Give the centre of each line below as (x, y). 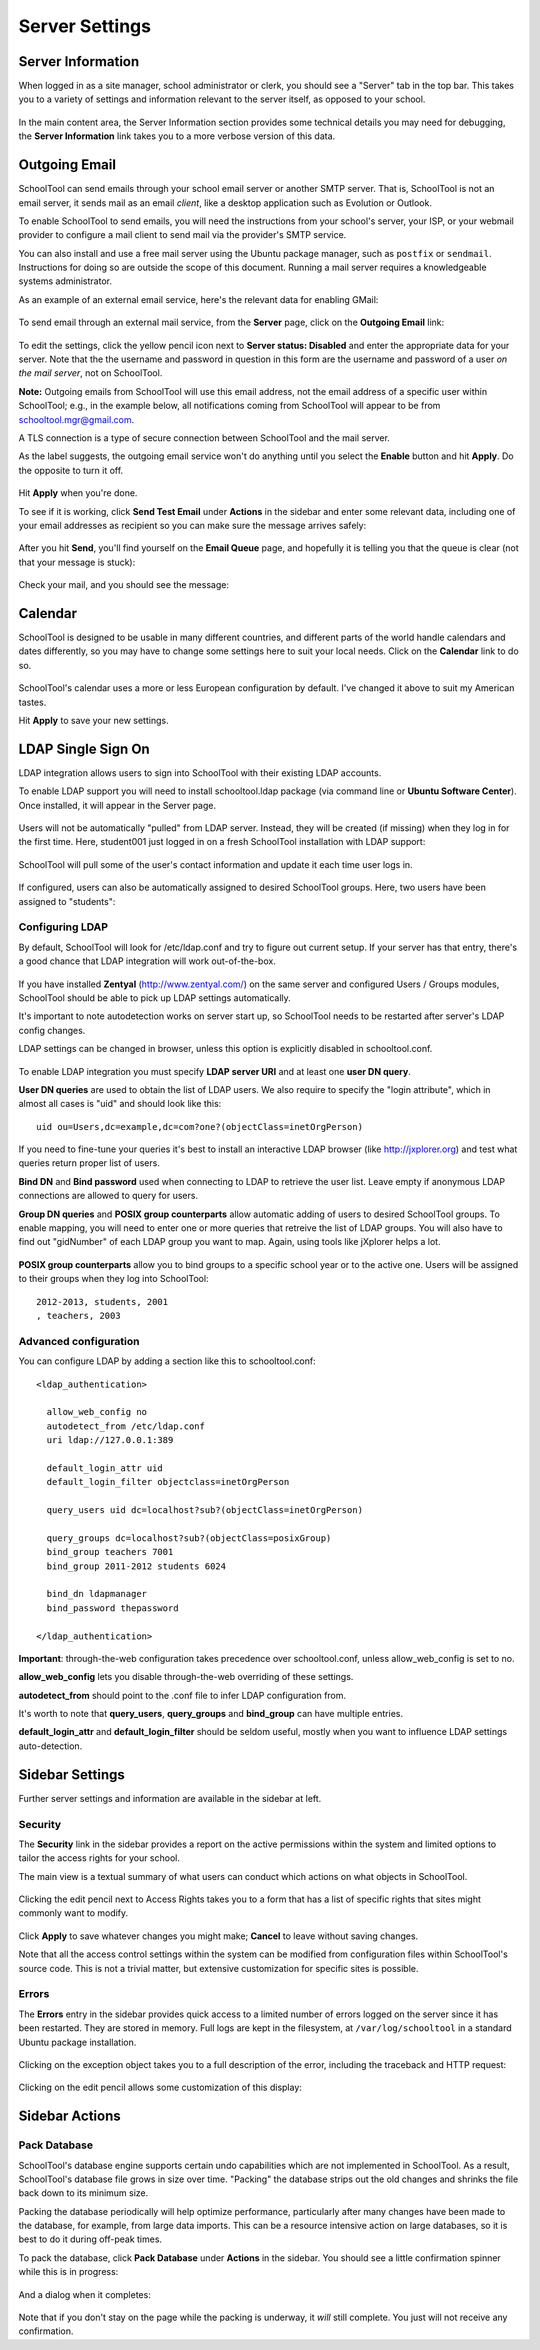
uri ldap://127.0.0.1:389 (110, 1440)
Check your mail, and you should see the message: (124, 585)
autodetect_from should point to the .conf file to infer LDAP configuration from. (182, 1695)
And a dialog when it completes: (85, 2294)
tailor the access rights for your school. (99, 1858)
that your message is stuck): (77, 562)
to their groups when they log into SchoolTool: (113, 1279)
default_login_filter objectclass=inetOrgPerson (168, 1482)
